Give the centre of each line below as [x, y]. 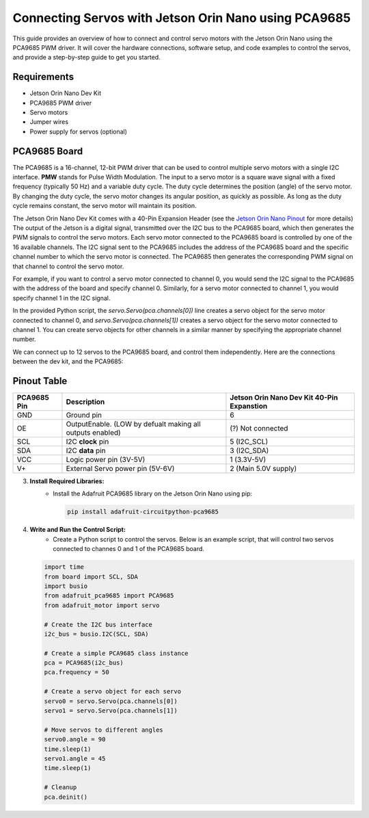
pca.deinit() [66, 797]
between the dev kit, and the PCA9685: [68, 361]
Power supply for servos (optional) [79, 131]
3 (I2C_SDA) [249, 450]
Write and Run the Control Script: [78, 530]
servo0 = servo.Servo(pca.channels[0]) [111, 701]
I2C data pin [86, 450]
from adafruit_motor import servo [102, 605]
